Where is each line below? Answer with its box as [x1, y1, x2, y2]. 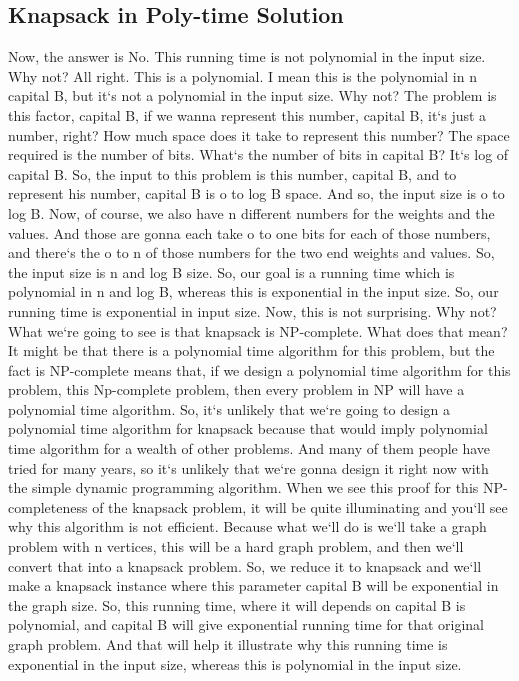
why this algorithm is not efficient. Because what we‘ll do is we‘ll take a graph [8, 516, 487, 537]
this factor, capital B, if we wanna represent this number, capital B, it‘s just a [8, 104, 487, 125]
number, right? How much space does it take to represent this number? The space [8, 124, 510, 145]
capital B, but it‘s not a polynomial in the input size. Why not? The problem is [8, 85, 497, 106]
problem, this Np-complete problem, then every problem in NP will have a [8, 379, 465, 400]
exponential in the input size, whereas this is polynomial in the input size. [8, 653, 462, 674]
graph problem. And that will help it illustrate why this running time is [8, 634, 448, 655]
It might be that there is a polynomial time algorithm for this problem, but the [8, 340, 495, 361]
